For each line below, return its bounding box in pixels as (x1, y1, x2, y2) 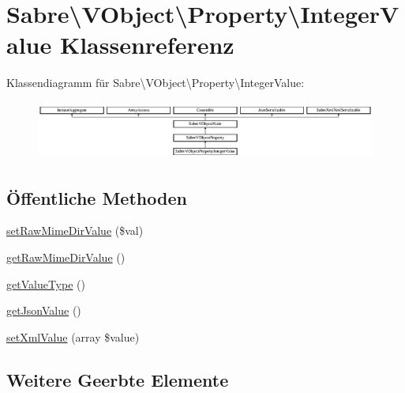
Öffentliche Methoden (6, 185, 187, 210)
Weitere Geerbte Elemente (6, 367, 229, 391)
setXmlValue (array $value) (6, 328, 140, 345)
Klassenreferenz (59, 28, 234, 61)
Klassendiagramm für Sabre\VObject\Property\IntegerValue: (6, 74, 305, 91)
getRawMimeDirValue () (6, 248, 126, 265)
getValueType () (6, 275, 85, 292)
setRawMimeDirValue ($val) (6, 222, 144, 239)
